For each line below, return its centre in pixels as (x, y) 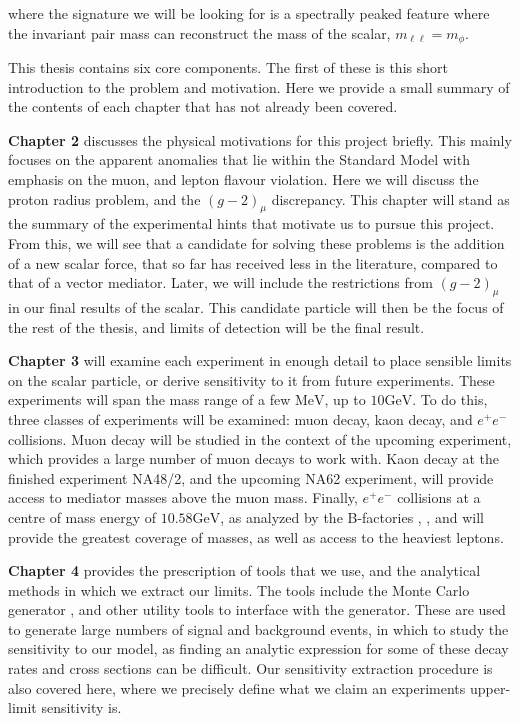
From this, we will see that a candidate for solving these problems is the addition (256, 243)
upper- (490, 687)
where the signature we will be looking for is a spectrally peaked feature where (249, 13)
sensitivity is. (81, 707)
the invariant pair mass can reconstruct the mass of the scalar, (199, 32)
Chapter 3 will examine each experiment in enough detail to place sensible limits (260, 360)
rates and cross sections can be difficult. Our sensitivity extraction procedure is (250, 668)
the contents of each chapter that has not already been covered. (203, 106)
